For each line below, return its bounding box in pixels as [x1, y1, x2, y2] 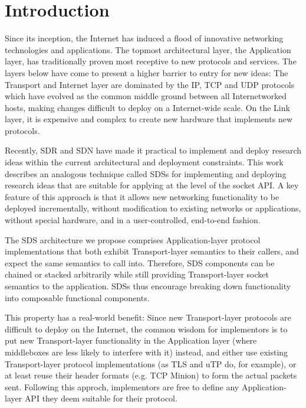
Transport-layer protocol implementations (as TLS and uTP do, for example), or [5, 357, 297, 370]
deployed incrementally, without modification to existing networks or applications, [5, 202, 301, 214]
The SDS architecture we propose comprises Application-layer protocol [5, 233, 261, 246]
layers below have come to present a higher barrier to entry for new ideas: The [5, 66, 288, 79]
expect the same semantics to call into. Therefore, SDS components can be [5, 256, 275, 269]
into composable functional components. [5, 291, 150, 303]
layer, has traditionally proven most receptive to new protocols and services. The [5, 55, 297, 67]
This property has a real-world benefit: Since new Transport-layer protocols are [5, 311, 291, 324]
